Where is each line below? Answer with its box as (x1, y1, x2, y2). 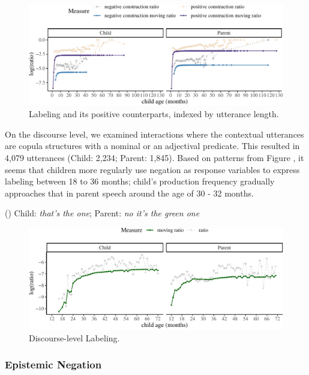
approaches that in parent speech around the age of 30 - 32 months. (5, 186, 254, 199)
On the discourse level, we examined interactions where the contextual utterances (5, 127, 304, 140)
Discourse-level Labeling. (29, 331, 120, 344)
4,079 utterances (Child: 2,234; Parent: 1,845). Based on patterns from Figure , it (5, 151, 304, 164)
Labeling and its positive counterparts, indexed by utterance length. (29, 108, 279, 120)
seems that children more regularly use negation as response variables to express (5, 163, 300, 175)
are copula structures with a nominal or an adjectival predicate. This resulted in (5, 139, 300, 152)
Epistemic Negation (5, 357, 102, 372)
